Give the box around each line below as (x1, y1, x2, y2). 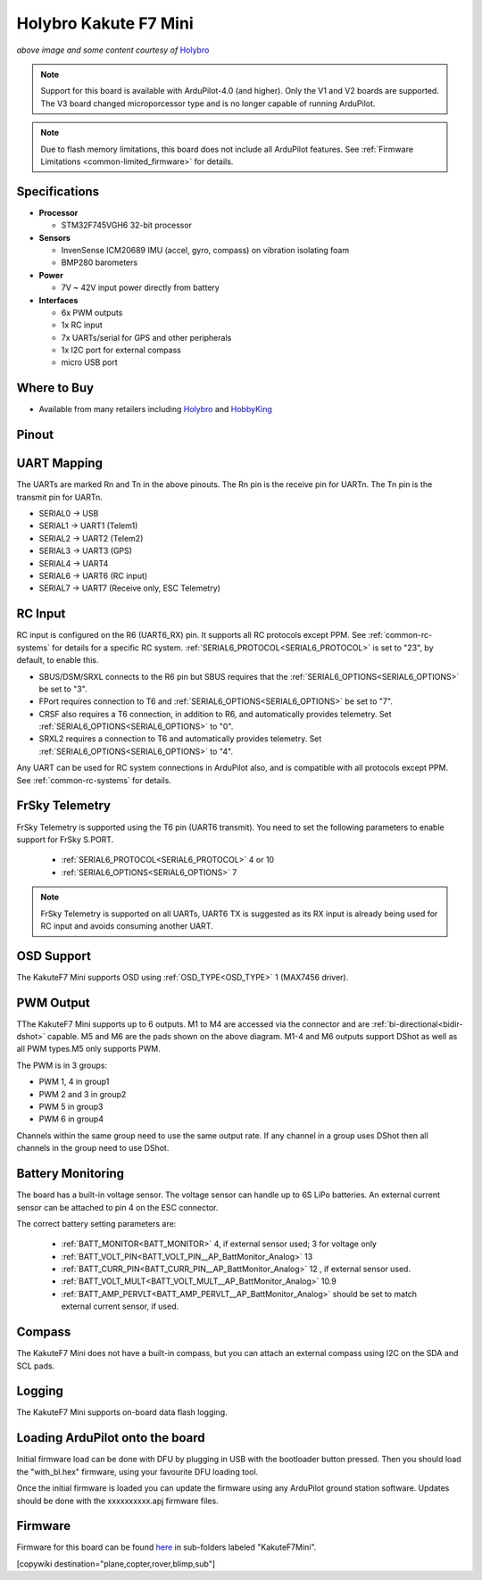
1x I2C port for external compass (61, 344, 182, 356)
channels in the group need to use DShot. (16, 1143, 170, 1154)
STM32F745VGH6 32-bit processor (61, 219, 192, 231)
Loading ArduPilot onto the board (16, 1430, 205, 1445)
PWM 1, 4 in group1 (38, 1076, 110, 1088)
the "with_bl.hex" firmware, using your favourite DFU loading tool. (16, 1466, 259, 1477)
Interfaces (38, 294, 79, 305)
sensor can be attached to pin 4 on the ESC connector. (16, 1202, 219, 1212)
